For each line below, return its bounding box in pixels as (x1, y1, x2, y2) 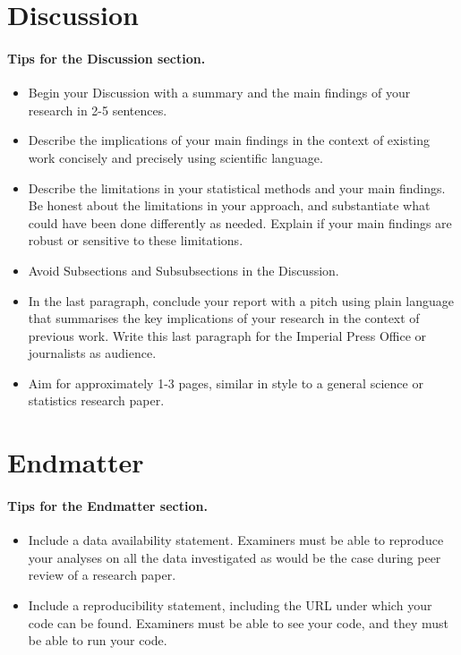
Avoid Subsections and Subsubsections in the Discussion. (28, 260, 339, 279)
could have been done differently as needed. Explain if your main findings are (28, 213, 452, 232)
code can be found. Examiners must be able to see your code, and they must (28, 613, 448, 632)
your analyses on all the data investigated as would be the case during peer (28, 548, 441, 566)
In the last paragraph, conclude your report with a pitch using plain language (28, 291, 455, 310)
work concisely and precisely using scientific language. (28, 148, 323, 166)
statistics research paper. (28, 391, 165, 410)
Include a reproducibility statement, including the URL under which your (28, 596, 432, 615)
